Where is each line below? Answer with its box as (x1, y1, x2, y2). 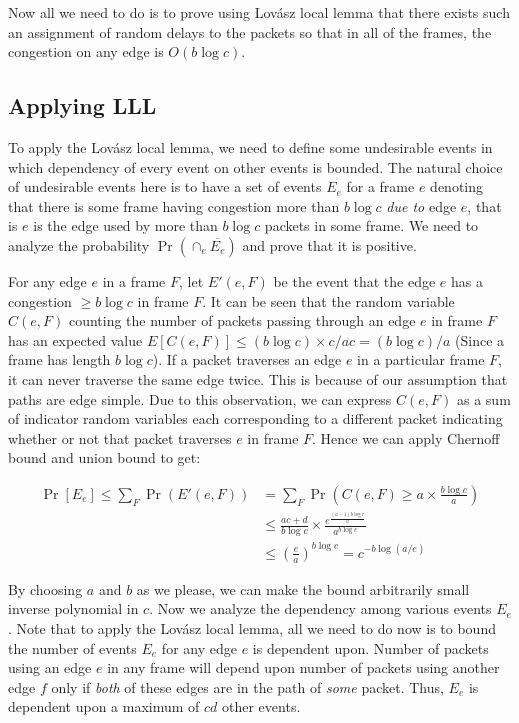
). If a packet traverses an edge (152, 349, 342, 370)
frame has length (8, 349, 111, 370)
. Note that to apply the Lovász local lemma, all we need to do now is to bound (8, 617, 496, 638)
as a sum (456, 388, 511, 409)
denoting (430, 176, 484, 197)
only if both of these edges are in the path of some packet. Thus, (51, 676, 444, 697)
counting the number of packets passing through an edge (68, 310, 416, 331)
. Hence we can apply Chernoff (312, 427, 500, 448)
